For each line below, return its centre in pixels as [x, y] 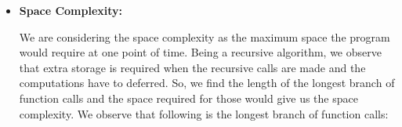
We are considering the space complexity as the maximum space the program [205, 36]
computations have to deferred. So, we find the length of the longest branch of [207, 83]
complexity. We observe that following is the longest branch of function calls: [204, 113]
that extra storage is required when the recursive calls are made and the [192, 67]
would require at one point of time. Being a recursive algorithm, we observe [200, 52]
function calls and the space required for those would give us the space [188, 98]
